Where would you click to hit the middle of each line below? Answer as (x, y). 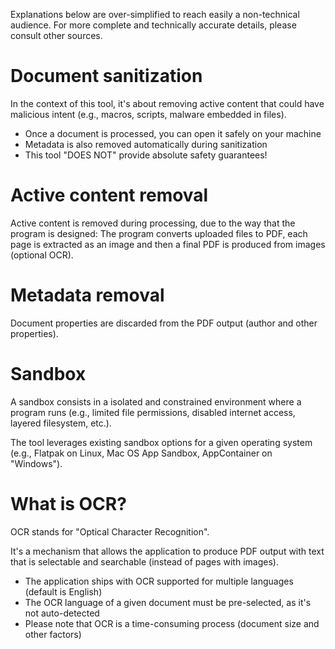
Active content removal (109, 195)
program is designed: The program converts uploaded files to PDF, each (159, 233)
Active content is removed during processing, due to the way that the (153, 223)
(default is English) (63, 591)
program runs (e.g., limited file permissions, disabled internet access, (153, 412)
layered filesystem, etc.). (61, 423)
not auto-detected (62, 613)
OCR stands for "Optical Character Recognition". (110, 531)
